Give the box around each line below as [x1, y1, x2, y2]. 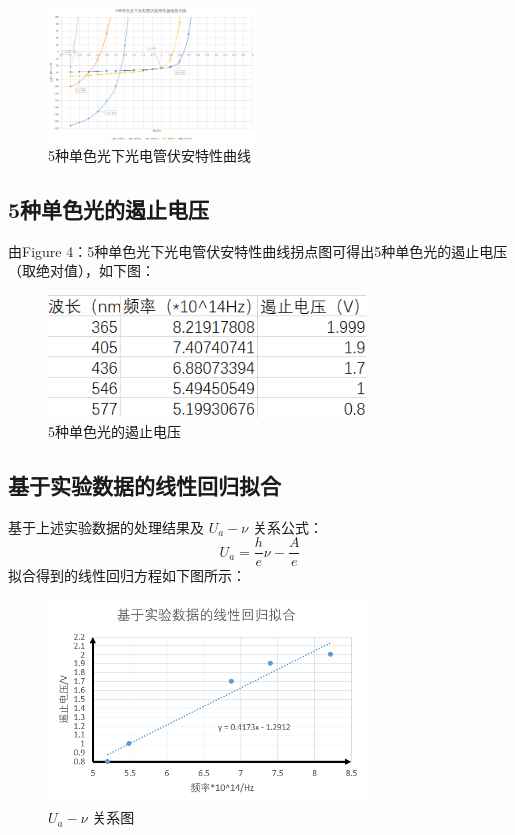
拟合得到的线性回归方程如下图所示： [8, 565, 246, 586]
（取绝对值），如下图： [8, 260, 155, 281]
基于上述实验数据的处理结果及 [8, 516, 204, 537]
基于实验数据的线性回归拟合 [8, 469, 281, 500]
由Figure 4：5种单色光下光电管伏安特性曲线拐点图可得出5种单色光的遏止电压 [8, 240, 508, 261]
